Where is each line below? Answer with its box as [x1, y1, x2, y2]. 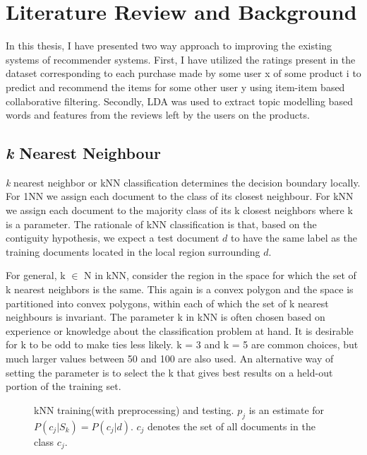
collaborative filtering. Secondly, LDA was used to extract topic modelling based [6, 93, 353, 108]
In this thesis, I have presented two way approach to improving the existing [6, 38, 332, 53]
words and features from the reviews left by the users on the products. [6, 107, 310, 122]
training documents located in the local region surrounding [6, 244, 260, 259]
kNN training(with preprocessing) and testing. [34, 402, 234, 417]
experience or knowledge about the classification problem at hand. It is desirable [6, 323, 354, 338]
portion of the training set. [6, 379, 121, 394]
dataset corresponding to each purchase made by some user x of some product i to [6, 66, 361, 81]
